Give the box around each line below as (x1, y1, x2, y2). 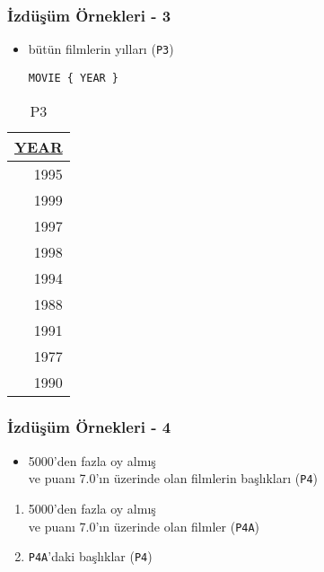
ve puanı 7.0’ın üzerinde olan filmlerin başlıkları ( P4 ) (28, 469, 318, 488)
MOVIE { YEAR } (28, 71, 119, 84)
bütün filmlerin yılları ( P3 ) (28, 40, 174, 58)
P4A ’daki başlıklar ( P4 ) (28, 547, 153, 566)
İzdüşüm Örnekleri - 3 (7, 4, 171, 26)
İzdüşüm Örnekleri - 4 (7, 416, 171, 438)
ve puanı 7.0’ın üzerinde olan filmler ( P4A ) (28, 516, 260, 535)
